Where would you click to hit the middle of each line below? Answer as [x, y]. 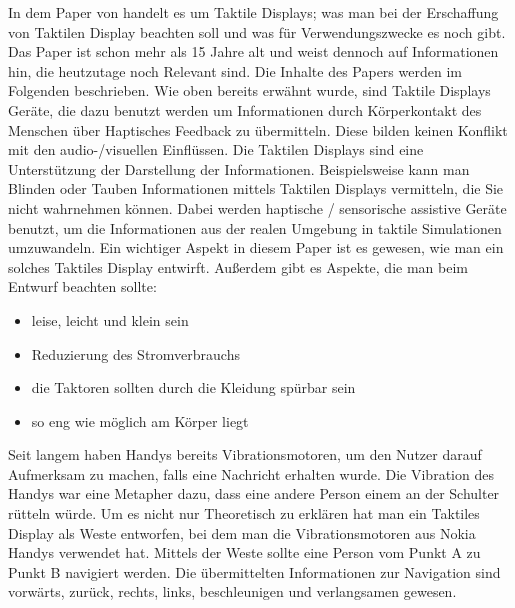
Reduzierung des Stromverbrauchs [135, 353]
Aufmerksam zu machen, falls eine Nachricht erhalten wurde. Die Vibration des [251, 473]
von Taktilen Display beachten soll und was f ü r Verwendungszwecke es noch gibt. [257, 31]
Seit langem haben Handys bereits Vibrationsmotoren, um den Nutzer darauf [245, 454]
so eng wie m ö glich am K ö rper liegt [140, 420]
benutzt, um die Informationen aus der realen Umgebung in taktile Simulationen [255, 227]
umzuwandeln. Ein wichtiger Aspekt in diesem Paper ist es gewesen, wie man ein [256, 247]
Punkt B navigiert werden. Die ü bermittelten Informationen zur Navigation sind [254, 571]
